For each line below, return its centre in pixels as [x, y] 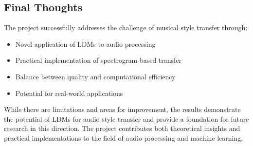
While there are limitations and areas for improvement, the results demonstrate [122, 109]
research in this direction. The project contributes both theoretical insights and [122, 128]
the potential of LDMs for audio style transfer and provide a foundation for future [126, 119]
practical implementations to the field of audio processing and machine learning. [124, 137]
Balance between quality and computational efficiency [95, 76]
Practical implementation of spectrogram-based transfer [99, 60]
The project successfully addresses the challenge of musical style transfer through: [126, 27]
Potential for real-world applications [69, 93]
